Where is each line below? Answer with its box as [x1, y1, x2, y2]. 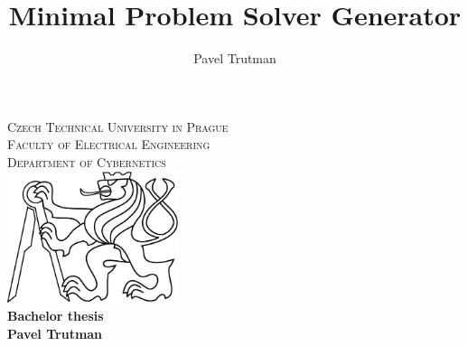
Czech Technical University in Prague [7, 117, 229, 136]
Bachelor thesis [7, 306, 104, 325]
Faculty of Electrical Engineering [7, 135, 211, 154]
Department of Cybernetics [7, 152, 166, 171]
